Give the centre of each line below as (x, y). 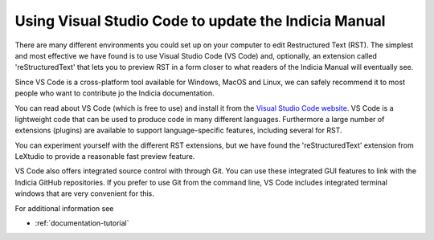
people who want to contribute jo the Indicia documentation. (115, 93)
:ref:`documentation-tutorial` (82, 223)
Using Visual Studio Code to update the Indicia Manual (200, 21)
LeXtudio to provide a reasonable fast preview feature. (105, 157)
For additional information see (64, 208)
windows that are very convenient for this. (84, 193)
